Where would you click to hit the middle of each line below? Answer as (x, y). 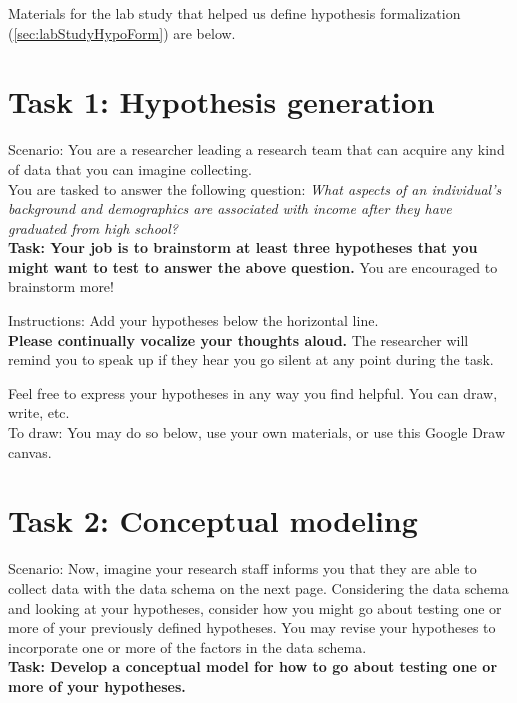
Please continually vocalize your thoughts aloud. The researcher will (238, 339)
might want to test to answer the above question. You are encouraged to (253, 266)
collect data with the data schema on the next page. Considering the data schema (258, 587)
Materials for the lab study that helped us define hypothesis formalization (234, 13)
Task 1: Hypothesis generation (221, 101)
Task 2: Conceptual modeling (213, 520)
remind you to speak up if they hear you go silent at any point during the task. (251, 359)
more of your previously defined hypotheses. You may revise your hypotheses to (252, 627)
